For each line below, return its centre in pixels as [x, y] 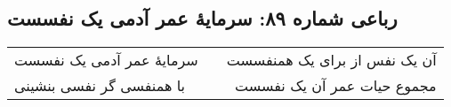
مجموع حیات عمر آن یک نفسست [336, 86]
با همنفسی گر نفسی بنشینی [100, 86]
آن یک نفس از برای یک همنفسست [331, 60]
